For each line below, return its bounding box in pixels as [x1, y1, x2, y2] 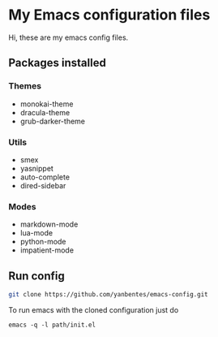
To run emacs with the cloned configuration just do [8, 305, 179, 314]
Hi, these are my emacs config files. [8, 32, 129, 42]
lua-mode [19, 228, 53, 238]
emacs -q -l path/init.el [8, 321, 96, 329]
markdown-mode [19, 219, 79, 229]
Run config [8, 269, 65, 283]
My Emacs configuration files [8, 6, 211, 24]
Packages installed [8, 56, 107, 70]
